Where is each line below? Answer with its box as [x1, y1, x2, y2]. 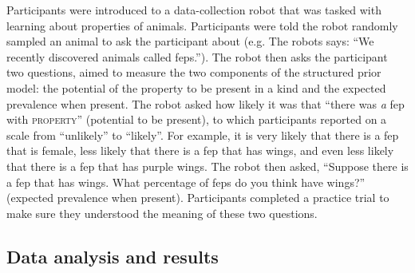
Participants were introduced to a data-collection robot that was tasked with [6, 2, 381, 18]
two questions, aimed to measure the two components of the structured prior [6, 64, 381, 81]
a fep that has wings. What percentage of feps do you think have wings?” [6, 173, 366, 190]
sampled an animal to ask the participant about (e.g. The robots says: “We [6, 33, 374, 49]
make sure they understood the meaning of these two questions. [6, 204, 318, 221]
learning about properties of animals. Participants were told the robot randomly [6, 17, 398, 34]
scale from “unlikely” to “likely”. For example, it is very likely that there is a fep [6, 126, 399, 143]
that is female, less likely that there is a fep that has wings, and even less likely [6, 142, 394, 159]
